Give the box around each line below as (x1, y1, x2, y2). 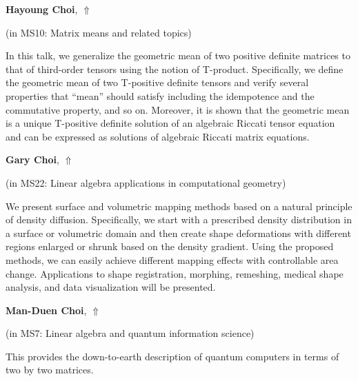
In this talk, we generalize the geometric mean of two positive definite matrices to (6, 48, 350, 63)
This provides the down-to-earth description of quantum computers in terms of (6, 349, 339, 363)
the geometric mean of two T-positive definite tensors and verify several (6, 75, 309, 90)
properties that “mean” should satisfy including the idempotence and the (6, 88, 315, 103)
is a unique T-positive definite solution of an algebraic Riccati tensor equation (6, 116, 335, 130)
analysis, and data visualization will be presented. (6, 280, 216, 294)
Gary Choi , (6, 152, 59, 167)
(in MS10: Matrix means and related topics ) (6, 25, 192, 39)
